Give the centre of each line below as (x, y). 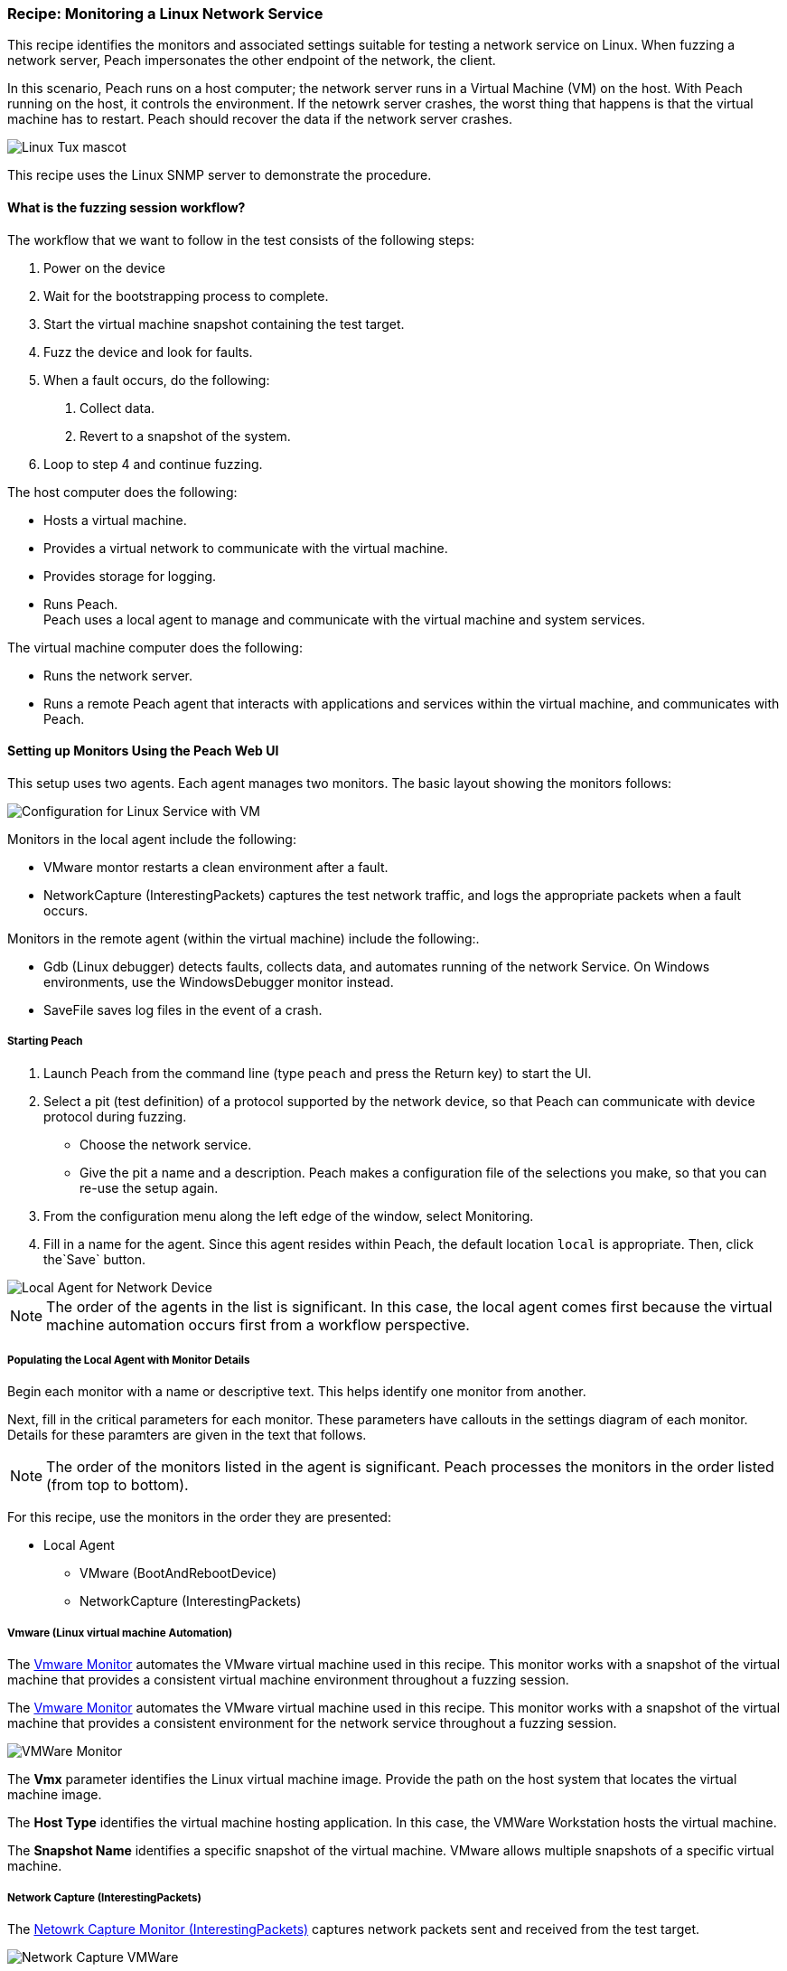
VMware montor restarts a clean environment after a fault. (216, 867)
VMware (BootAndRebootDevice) (178, 1573)
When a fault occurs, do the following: (157, 380)
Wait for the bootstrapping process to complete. (186, 296)
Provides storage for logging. (130, 576)
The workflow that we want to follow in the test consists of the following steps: (241, 239)
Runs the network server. (118, 675)
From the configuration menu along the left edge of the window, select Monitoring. (289, 1215)
